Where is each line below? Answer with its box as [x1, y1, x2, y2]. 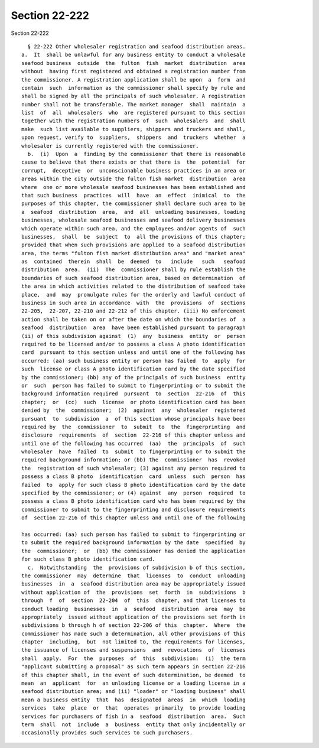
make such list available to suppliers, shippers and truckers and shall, [21, 126, 246, 132]
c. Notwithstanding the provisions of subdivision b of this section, [27, 564, 246, 571]
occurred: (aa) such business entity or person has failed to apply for [21, 357, 246, 364]
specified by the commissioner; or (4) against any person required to [21, 490, 246, 496]
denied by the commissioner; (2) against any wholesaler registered [21, 407, 246, 414]
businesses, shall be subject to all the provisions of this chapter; [21, 233, 246, 240]
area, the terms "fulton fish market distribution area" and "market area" [21, 250, 246, 256]
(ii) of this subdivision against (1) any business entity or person [21, 333, 246, 339]
